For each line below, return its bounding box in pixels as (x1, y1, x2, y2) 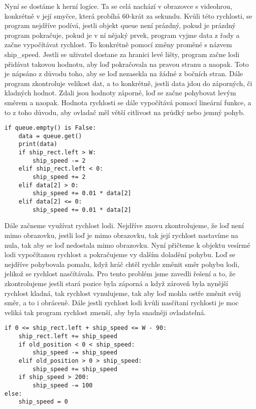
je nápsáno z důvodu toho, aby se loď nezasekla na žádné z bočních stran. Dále (4, 68, 243, 79)
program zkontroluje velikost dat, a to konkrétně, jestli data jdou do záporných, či (4, 78, 253, 88)
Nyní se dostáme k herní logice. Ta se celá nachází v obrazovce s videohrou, (4, 1, 232, 11)
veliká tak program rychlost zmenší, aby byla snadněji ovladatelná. (4, 307, 206, 317)
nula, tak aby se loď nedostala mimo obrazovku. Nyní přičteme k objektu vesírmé (4, 239, 250, 250)
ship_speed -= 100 (32, 381, 93, 389)
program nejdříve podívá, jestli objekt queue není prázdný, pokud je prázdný (4, 20, 236, 30)
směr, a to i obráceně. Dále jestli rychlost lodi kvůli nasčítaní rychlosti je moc (4, 297, 239, 308)
